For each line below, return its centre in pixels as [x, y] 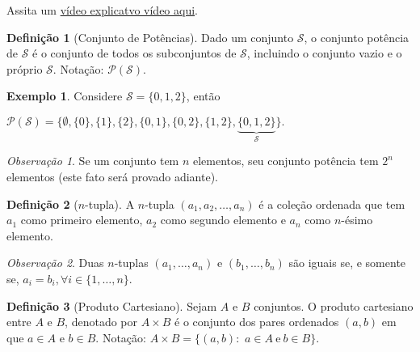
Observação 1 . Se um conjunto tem [93, 161]
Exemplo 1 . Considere [65, 96]
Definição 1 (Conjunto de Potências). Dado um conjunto [150, 37]
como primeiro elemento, [82, 220]
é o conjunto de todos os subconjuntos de [134, 53]
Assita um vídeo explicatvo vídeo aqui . [103, 10]
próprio [25, 68]
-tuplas [131, 263]
